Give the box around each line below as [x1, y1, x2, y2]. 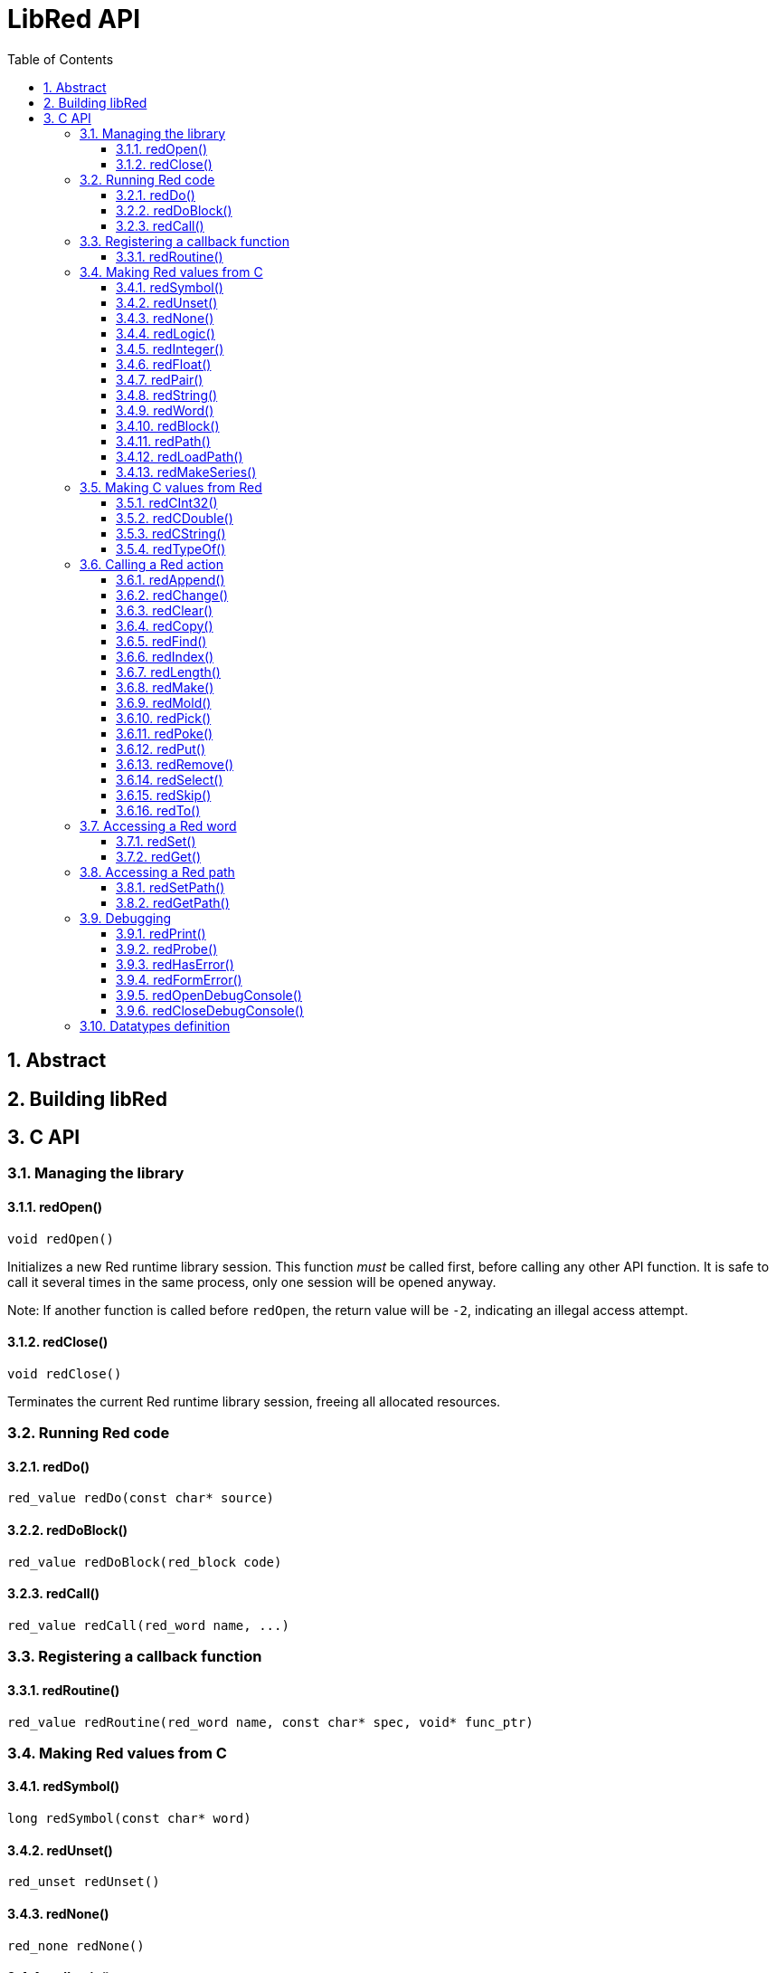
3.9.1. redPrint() [116, 925, 206, 941]
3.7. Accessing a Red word [80, 817, 237, 834]
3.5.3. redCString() [116, 525, 226, 541]
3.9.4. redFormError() [116, 971, 242, 987]
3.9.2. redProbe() [116, 940, 218, 957]
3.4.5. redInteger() [116, 340, 224, 357]
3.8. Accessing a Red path [80, 863, 235, 880]
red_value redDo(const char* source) [7, 1491, 275, 1506]
